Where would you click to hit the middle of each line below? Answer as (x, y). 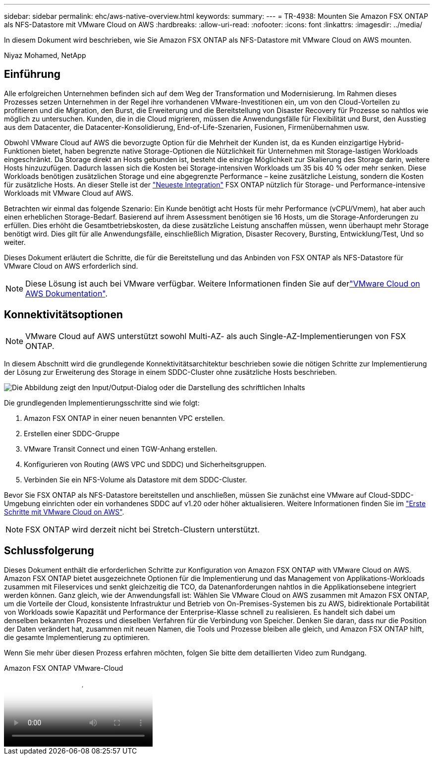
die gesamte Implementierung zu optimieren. (77, 637)
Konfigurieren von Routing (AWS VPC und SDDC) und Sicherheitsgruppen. (145, 464)
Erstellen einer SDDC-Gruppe (72, 433)
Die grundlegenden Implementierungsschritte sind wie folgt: (102, 403)
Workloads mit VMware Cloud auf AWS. (69, 193)
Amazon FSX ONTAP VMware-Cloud (64, 668)
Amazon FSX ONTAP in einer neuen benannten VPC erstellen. (124, 418)
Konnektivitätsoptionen (63, 315)
